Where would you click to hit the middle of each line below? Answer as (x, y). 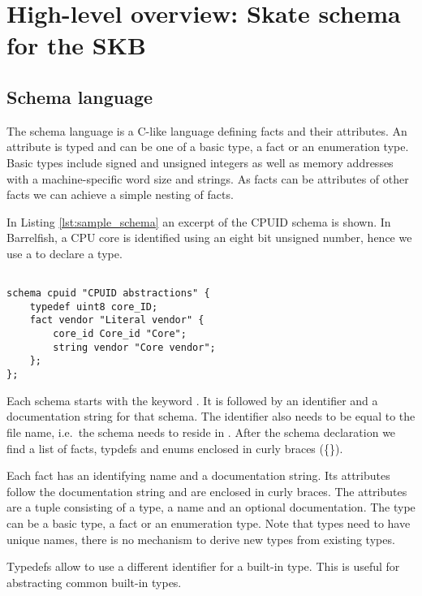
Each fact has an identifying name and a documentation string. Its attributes (198, 475)
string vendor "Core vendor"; (134, 347)
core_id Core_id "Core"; (120, 334)
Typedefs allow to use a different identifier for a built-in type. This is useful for (203, 566)
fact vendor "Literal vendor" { (117, 320)
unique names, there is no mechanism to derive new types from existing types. (201, 539)
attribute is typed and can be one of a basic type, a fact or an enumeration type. (208, 147)
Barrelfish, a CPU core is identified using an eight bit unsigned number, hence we (209, 238)
